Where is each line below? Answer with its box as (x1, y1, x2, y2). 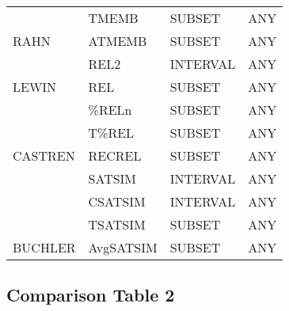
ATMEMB (88, 32, 147, 50)
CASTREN (13, 146, 75, 165)
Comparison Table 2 (6, 283, 175, 307)
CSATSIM (88, 192, 146, 210)
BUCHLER (13, 238, 76, 256)
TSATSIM (88, 215, 146, 233)
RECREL (88, 146, 142, 165)
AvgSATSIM (88, 238, 158, 256)
